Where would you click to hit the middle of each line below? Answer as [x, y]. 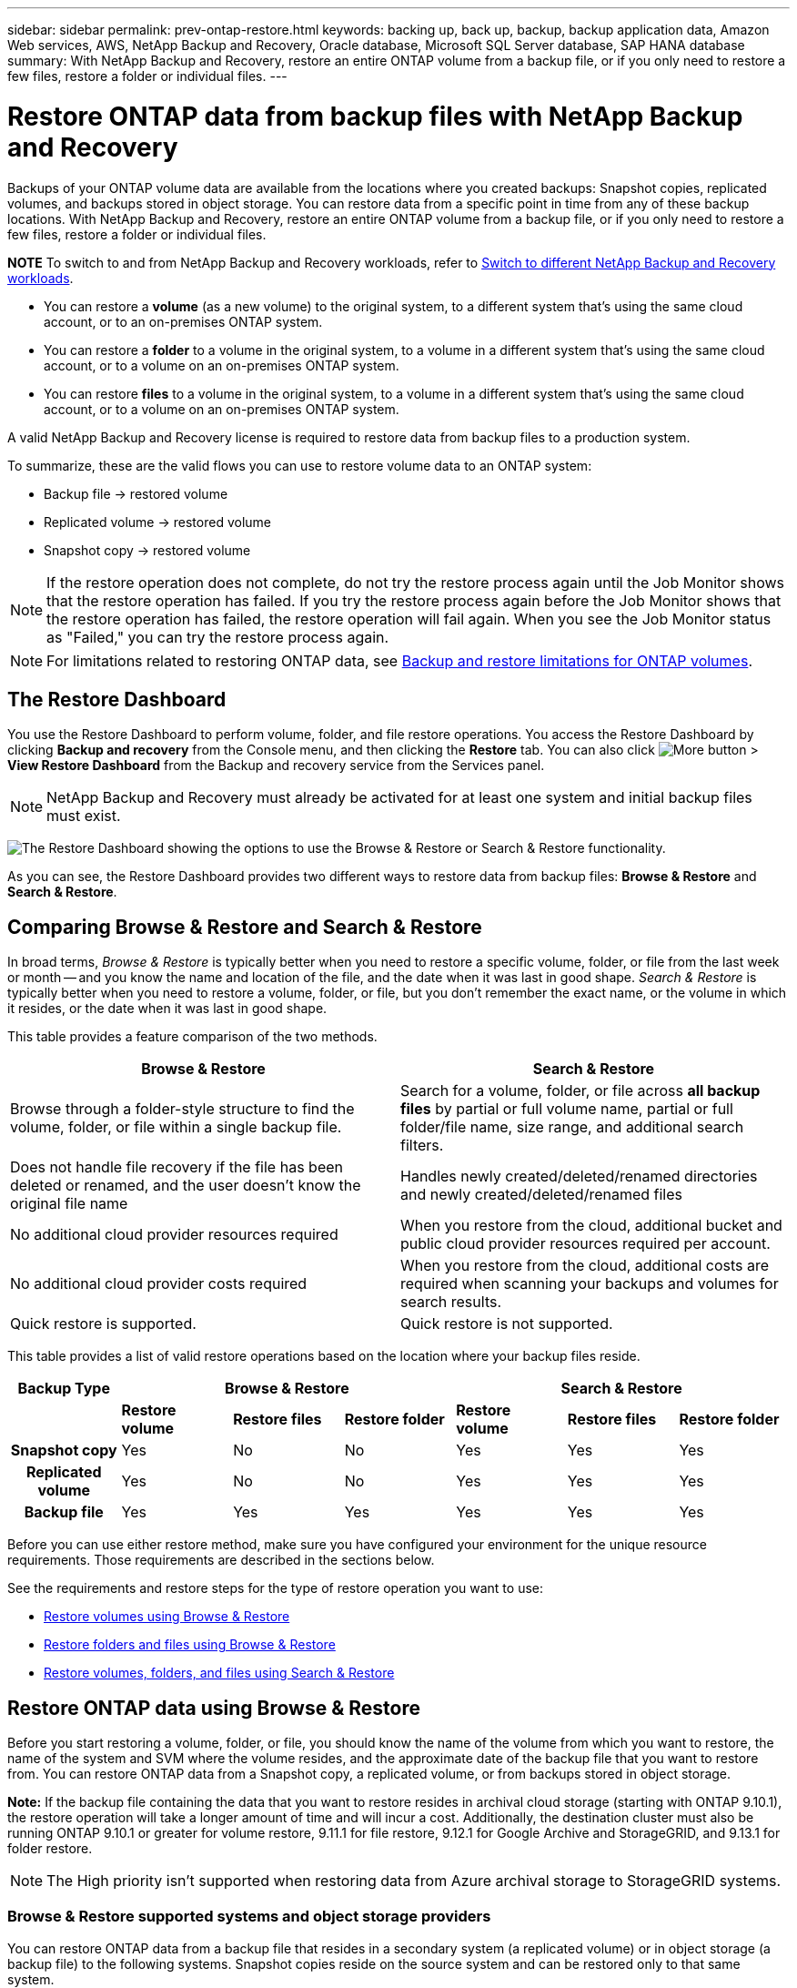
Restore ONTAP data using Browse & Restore [214, 1708]
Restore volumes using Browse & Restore [167, 1617]
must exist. [84, 816]
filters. [422, 1146]
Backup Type [64, 1389]
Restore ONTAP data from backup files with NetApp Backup [375, 116]
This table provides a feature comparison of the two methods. [192, 1037]
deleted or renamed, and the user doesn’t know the [186, 1186]
